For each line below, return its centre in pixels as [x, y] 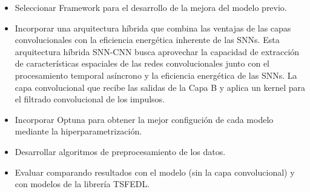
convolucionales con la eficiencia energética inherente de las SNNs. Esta [147, 40]
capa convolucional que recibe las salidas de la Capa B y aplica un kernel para [160, 87]
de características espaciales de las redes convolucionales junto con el [142, 63]
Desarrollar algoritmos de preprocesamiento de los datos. [120, 151]
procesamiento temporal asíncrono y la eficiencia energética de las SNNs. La [156, 75]
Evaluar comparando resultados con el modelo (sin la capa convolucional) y [155, 172]
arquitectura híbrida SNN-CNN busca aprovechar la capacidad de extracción [157, 51]
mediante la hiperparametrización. [78, 131]
